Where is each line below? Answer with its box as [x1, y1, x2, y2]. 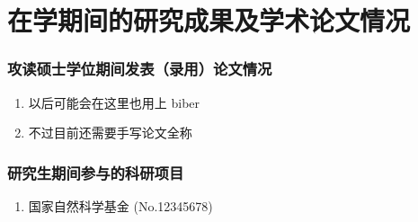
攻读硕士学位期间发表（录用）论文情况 [7, 58, 272, 80]
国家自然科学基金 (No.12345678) [28, 197, 213, 215]
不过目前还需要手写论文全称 [28, 123, 192, 142]
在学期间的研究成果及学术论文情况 [7, 2, 411, 39]
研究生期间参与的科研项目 [7, 161, 184, 183]
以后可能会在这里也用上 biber [28, 93, 200, 111]
